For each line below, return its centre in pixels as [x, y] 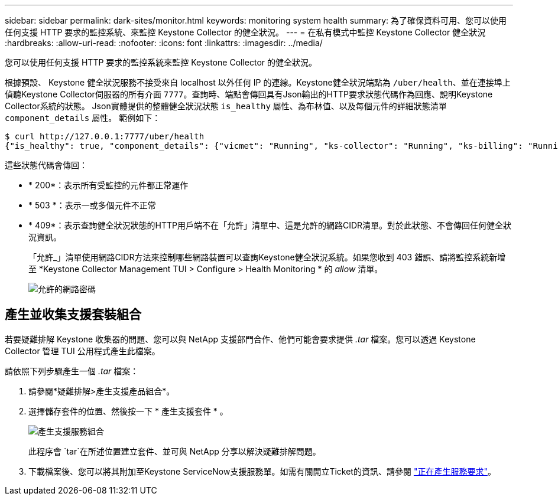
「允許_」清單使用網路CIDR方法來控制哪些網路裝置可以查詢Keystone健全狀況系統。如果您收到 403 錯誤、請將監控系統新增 [267, 257]
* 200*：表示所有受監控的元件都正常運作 [108, 185]
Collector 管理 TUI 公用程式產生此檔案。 [82, 351]
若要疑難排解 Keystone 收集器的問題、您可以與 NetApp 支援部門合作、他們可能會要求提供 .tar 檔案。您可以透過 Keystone [240, 339]
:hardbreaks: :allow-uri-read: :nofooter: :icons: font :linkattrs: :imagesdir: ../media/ [164, 43]
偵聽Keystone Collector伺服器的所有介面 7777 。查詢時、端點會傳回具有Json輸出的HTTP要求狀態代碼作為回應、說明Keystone [249, 94]
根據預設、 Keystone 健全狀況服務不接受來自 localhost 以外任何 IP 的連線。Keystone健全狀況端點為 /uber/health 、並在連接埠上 [258, 82]
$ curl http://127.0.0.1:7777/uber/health [105, 136]
